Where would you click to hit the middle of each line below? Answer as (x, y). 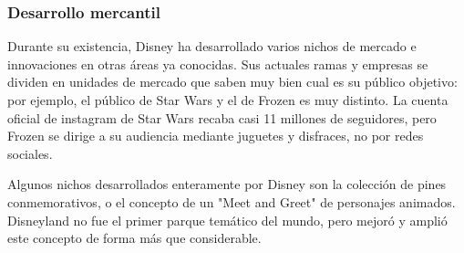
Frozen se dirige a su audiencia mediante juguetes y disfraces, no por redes (216, 136)
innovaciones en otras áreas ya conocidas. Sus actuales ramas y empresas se (218, 63)
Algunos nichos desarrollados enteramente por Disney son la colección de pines (227, 184)
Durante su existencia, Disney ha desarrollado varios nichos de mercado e (212, 46)
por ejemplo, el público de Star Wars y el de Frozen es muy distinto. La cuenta (228, 100)
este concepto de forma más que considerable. (134, 238)
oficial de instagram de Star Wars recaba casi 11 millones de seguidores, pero (222, 117)
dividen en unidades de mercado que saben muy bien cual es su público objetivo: (232, 82)
